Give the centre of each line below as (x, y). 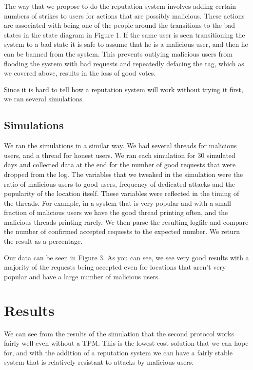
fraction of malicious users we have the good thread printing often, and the (116, 212)
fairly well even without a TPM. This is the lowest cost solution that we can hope (126, 343)
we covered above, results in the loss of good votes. (80, 73)
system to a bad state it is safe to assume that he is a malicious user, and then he (126, 44)
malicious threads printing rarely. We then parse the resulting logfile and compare (126, 222)
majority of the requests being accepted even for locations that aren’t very (115, 267)
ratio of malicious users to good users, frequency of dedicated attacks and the (119, 184)
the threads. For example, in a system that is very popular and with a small (117, 203)
